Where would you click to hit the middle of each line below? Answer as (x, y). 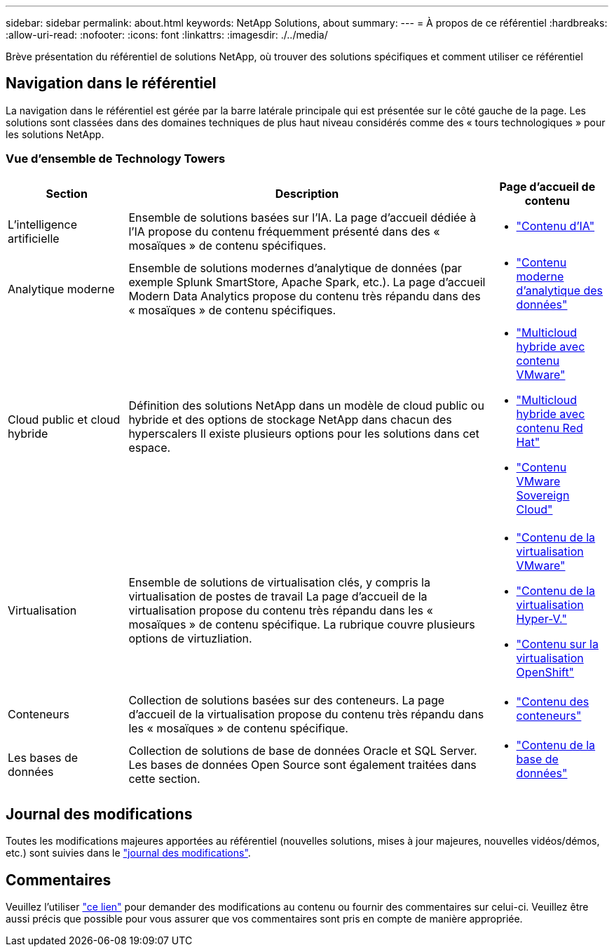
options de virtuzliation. (190, 638)
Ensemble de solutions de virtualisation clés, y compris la (279, 582)
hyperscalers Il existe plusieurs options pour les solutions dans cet (304, 433)
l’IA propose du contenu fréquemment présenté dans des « (284, 231)
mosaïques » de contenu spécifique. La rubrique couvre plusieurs (302, 624)
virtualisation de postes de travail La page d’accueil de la (278, 596)
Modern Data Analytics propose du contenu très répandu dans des (305, 296)
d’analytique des (560, 290)
